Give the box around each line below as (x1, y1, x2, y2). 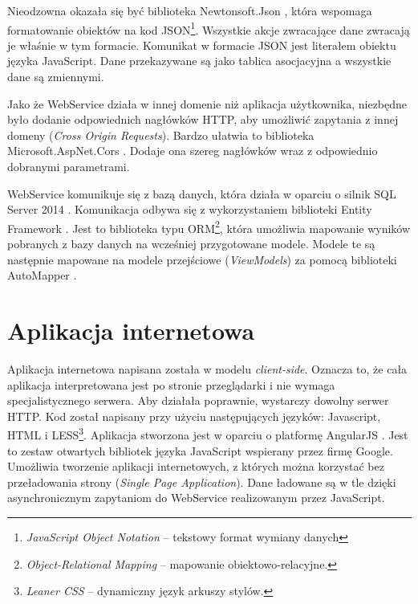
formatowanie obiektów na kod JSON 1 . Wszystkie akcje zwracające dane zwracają (7, 18, 410, 38)
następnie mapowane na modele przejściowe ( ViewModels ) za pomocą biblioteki (7, 251, 397, 267)
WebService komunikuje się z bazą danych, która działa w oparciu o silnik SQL (7, 185, 396, 202)
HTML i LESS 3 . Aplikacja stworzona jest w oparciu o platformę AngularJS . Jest (7, 424, 408, 443)
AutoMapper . (7, 267, 77, 284)
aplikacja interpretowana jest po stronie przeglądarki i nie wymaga (7, 376, 335, 393)
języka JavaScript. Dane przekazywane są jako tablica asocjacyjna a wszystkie (7, 52, 392, 69)
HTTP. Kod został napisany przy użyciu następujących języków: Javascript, (7, 407, 381, 424)
